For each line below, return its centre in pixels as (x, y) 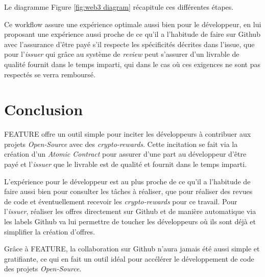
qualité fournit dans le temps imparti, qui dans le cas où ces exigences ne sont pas (132, 64)
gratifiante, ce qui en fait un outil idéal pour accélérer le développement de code (129, 258)
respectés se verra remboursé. (50, 74)
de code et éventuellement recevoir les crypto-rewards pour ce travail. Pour (121, 201)
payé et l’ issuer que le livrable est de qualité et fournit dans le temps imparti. (126, 164)
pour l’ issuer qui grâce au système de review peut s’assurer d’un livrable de (122, 54)
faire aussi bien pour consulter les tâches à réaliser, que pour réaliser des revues (128, 191)
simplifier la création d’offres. (50, 231)
